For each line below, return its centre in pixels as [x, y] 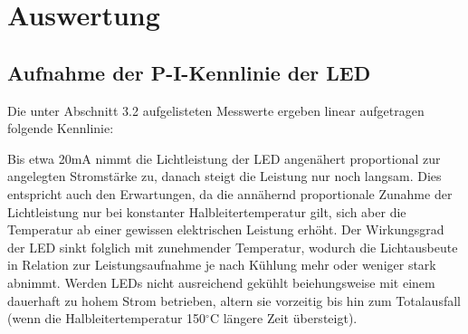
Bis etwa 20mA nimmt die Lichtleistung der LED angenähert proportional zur [224, 158]
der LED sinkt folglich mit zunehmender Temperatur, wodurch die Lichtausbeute [233, 247]
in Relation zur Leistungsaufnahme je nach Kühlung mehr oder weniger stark [222, 265]
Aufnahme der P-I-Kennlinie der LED [189, 72]
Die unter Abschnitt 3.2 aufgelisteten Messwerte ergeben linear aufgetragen [216, 110]
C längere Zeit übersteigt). [283, 318]
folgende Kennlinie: [61, 128]
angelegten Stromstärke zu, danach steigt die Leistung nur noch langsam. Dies [224, 176]
